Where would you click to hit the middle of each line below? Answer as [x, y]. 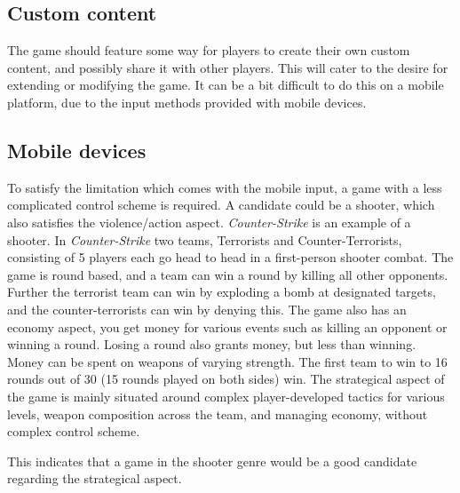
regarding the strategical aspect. [95, 478]
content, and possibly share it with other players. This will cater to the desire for [228, 67]
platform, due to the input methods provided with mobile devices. [187, 102]
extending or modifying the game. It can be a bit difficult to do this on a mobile [226, 85]
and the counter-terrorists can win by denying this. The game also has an [207, 309]
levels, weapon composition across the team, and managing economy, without [218, 413]
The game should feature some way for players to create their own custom [209, 50]
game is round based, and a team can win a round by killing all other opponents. [228, 274]
